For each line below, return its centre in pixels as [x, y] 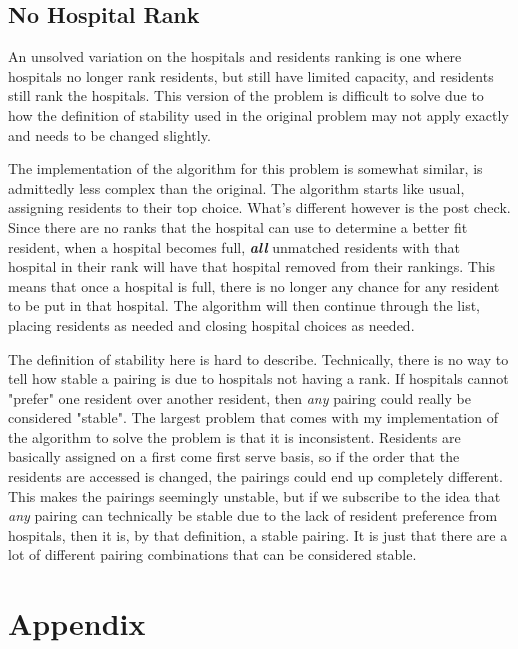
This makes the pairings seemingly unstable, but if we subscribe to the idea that [254, 495]
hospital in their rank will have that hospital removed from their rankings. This [252, 266]
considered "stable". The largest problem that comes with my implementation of [253, 417]
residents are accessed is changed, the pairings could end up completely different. [255, 476]
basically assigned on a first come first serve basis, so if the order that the [234, 456]
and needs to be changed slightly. [109, 134]
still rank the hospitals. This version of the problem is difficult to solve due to [246, 95]
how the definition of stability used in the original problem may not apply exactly [258, 114]
